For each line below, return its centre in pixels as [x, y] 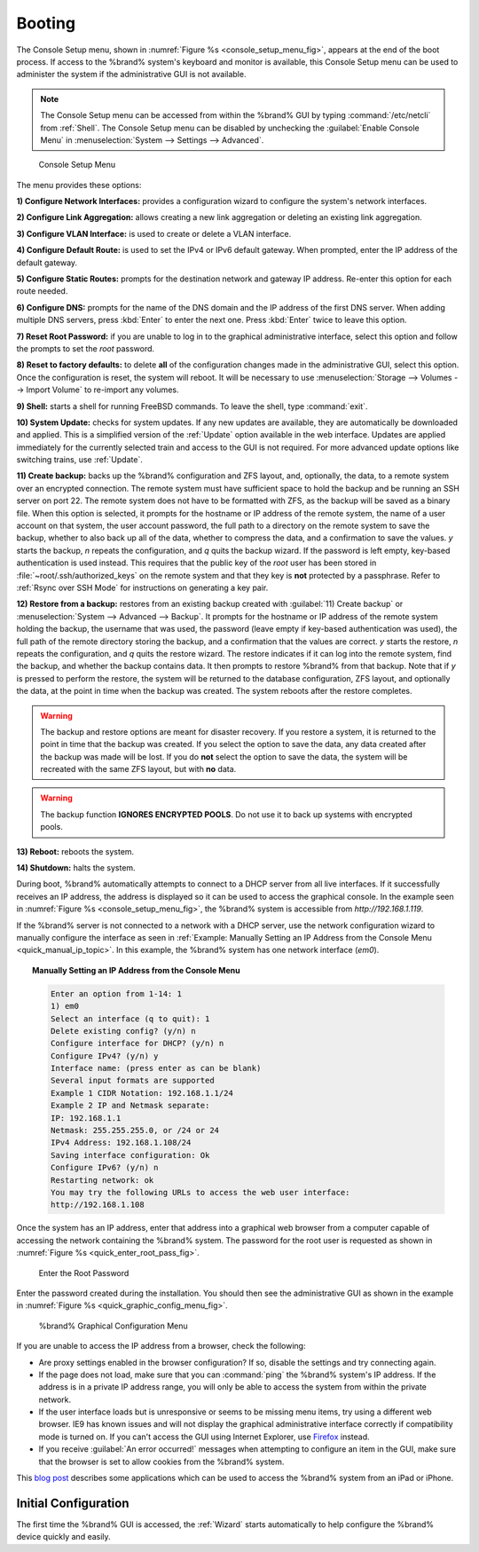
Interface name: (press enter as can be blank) [156, 1068]
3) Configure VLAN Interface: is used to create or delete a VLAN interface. [154, 233]
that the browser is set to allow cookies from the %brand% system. [161, 1461]
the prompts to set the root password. [86, 348]
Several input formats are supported [132, 1081]
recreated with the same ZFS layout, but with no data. [138, 769]
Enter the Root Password [84, 1272]
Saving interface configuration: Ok [130, 1155]
